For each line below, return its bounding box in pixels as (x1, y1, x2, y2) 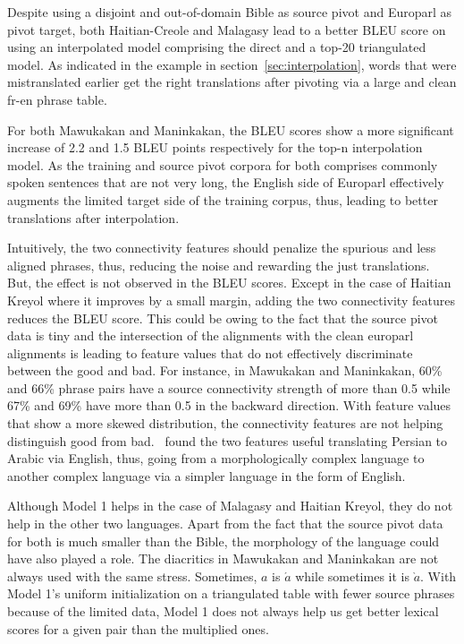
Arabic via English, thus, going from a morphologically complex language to (7, 449, 425, 468)
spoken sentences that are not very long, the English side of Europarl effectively (7, 173, 444, 192)
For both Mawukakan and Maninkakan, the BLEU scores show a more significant (7, 120, 454, 139)
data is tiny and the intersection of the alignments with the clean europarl (7, 326, 414, 345)
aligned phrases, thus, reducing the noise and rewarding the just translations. (7, 255, 430, 274)
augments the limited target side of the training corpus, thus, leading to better (7, 190, 438, 209)
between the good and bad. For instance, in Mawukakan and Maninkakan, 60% (7, 361, 443, 380)
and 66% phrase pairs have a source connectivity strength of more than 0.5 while (7, 378, 451, 397)
